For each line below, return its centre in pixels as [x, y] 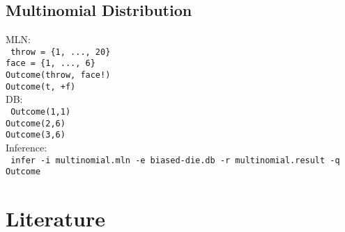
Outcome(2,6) [36, 123]
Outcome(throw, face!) [58, 75]
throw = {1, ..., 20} [61, 52]
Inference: [26, 147]
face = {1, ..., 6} [51, 64]
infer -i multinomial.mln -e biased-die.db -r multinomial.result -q [175, 160]
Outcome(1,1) [41, 112]
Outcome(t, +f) [41, 86]
